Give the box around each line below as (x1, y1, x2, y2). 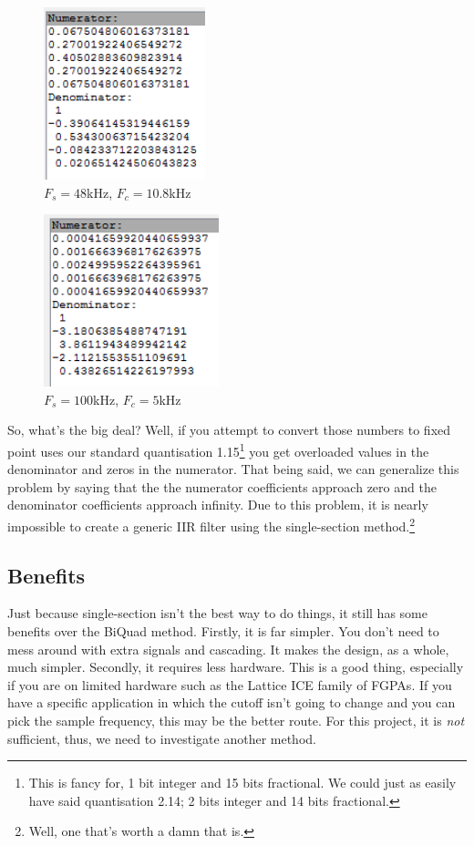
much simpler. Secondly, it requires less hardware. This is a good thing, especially (7, 657, 464, 676)
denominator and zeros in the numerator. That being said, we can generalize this (7, 459, 459, 479)
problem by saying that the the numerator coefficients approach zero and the (7, 477, 437, 496)
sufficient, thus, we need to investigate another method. (7, 728, 316, 748)
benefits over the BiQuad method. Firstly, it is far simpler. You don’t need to (7, 621, 439, 640)
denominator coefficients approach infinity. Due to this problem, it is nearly (7, 495, 428, 514)
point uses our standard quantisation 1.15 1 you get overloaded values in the (7, 438, 429, 460)
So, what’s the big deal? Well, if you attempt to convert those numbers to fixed (7, 420, 451, 439)
